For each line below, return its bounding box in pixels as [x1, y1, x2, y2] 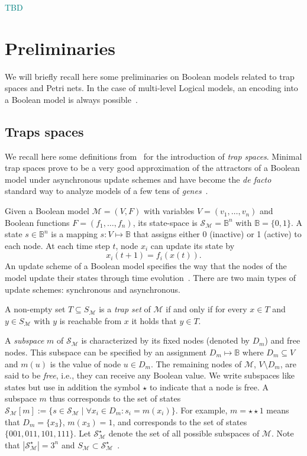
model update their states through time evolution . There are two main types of [5, 271, 296, 284]
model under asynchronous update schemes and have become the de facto [5, 173, 272, 185]
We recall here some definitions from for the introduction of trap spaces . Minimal [5, 150, 302, 162]
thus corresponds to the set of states [49, 392, 181, 405]
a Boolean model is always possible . [5, 93, 138, 105]
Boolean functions [5, 216, 70, 228]
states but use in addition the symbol [5, 380, 140, 393]
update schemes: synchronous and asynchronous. [5, 283, 180, 295]
